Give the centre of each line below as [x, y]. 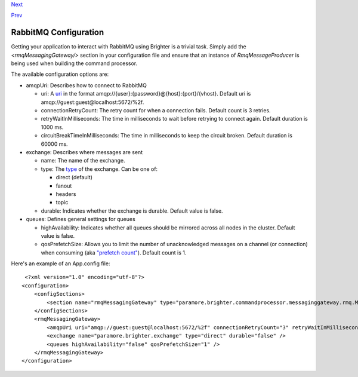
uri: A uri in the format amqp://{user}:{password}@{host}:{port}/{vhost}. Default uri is [146, 94]
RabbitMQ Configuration [58, 33]
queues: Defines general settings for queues [81, 219]
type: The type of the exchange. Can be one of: [99, 169]
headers [66, 194]
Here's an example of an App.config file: [61, 263]
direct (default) [74, 177]
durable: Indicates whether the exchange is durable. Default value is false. [132, 211]
